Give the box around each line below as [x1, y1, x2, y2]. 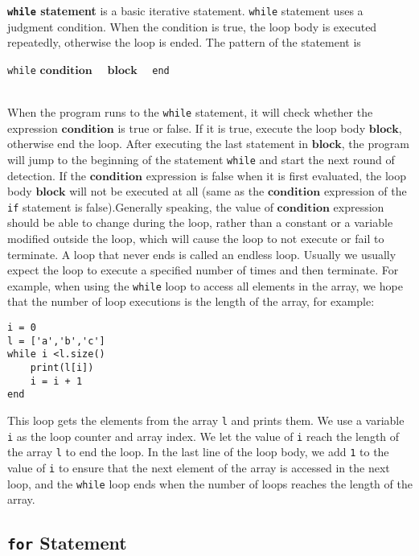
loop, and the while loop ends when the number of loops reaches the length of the [7, 475, 413, 492]
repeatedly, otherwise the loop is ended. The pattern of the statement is [7, 34, 361, 51]
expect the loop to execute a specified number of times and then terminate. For [7, 262, 399, 278]
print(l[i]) [30, 362, 94, 374]
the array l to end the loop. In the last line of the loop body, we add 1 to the [7, 443, 389, 460]
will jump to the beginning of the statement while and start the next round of [7, 150, 395, 167]
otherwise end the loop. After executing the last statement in [7, 135, 309, 152]
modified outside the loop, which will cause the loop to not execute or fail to [7, 230, 384, 247]
